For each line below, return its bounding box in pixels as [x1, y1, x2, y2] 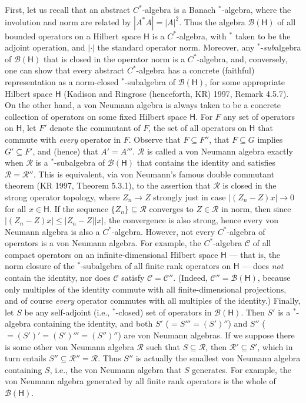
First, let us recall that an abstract [5, 4, 131, 15]
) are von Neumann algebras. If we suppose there [118, 329, 295, 341]
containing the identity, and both [34, 317, 153, 330]
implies [257, 133, 283, 145]
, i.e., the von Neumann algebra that [49, 363, 182, 375]
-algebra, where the [221, 4, 291, 15]
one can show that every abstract [5, 64, 125, 76]
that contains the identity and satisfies [137, 156, 276, 169]
